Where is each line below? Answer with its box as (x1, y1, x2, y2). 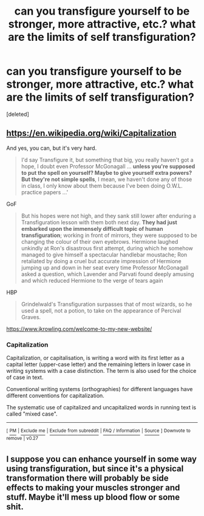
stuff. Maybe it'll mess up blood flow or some (6, 492, 180, 502)
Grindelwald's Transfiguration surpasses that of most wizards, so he (21, 300, 192, 308)
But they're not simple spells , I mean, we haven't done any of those (21, 175, 192, 183)
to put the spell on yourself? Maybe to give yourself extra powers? (21, 169, 192, 176)
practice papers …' (21, 188, 69, 196)
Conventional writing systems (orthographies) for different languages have (6, 386, 193, 393)
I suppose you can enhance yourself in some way (6, 454, 197, 464)
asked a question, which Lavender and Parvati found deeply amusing (21, 270, 194, 278)
